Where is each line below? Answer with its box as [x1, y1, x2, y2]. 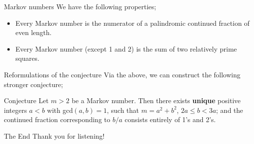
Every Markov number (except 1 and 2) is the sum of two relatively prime [15, 43, 237, 54]
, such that [107, 105, 139, 115]
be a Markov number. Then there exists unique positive [71, 95, 241, 106]
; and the [216, 105, 243, 115]
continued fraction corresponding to [4, 114, 111, 125]
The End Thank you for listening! [4, 130, 105, 141]
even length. [15, 27, 52, 37]
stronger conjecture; [4, 79, 63, 89]
